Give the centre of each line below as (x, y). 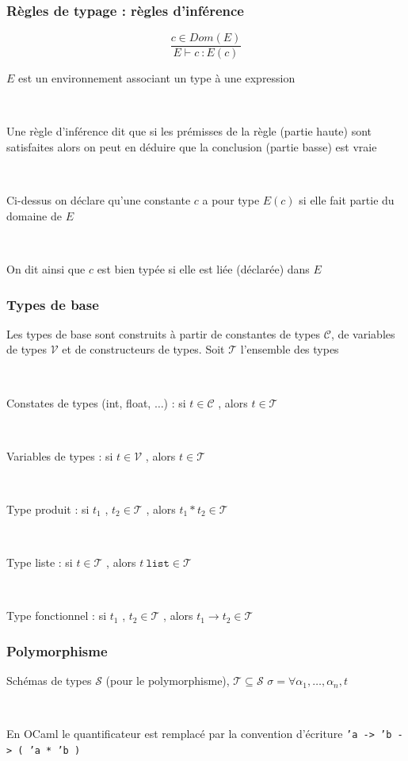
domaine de (34, 215)
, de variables (363, 333)
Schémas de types (49, 681)
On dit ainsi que (46, 269)
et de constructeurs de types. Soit (143, 349)
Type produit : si (48, 509)
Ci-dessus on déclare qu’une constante (99, 200)
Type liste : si (40, 562)
